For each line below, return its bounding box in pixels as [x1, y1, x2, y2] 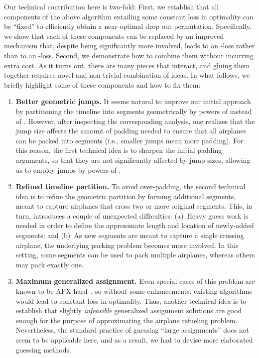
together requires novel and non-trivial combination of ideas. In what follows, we [4, 70, 250, 80]
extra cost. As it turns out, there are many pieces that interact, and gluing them [4, 60, 250, 70]
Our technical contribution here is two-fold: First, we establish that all [4, 1, 219, 11]
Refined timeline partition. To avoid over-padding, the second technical [15, 181, 246, 192]
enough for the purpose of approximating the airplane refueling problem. [15, 315, 238, 325]
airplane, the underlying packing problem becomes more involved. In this [15, 239, 239, 250]
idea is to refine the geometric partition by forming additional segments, [15, 191, 236, 201]
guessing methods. [15, 344, 71, 355]
